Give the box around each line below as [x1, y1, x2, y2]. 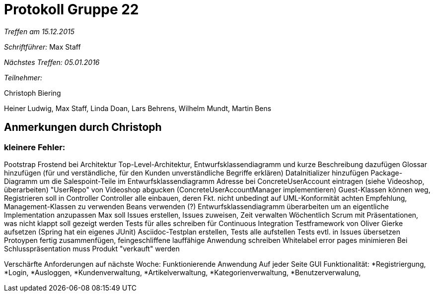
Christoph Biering [4, 88, 61, 97]
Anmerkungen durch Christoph [4, 121, 162, 134]
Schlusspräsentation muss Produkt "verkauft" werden [4, 244, 180, 253]
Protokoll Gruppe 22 [4, 1, 139, 18]
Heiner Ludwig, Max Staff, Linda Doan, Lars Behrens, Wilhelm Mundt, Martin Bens [4, 104, 272, 113]
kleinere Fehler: [4, 142, 66, 152]
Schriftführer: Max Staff [4, 42, 81, 51]
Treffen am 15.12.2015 [4, 27, 74, 36]
